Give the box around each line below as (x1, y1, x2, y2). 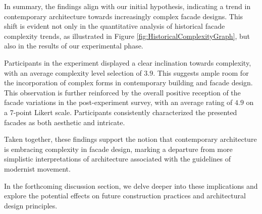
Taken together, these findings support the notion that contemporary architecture (4, 134, 257, 144)
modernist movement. (4, 163, 71, 174)
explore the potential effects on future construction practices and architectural (4, 190, 246, 201)
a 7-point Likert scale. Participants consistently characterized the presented (4, 106, 237, 117)
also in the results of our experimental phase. (4, 40, 143, 51)
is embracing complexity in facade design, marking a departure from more (4, 143, 233, 154)
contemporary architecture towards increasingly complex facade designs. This (4, 11, 243, 21)
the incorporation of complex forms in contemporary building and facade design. (4, 77, 253, 88)
